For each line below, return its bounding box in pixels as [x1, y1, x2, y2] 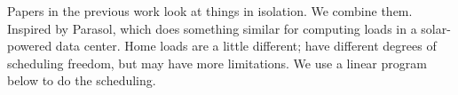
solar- [421, 19, 451, 37]
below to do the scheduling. [7, 71, 156, 90]
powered [7, 36, 52, 55]
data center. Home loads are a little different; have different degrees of [55, 36, 437, 55]
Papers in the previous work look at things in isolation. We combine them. [7, 2, 413, 20]
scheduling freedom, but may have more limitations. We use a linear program [7, 53, 427, 72]
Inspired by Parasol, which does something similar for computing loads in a [7, 19, 417, 37]
